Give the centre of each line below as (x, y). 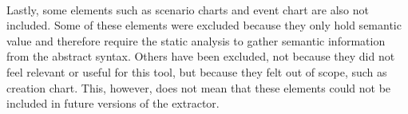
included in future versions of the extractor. (113, 103)
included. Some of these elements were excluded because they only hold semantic (204, 25)
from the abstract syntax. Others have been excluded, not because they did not (201, 56)
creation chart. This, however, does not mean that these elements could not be (199, 87)
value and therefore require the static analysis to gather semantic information (196, 40)
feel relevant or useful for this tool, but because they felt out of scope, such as (197, 71)
